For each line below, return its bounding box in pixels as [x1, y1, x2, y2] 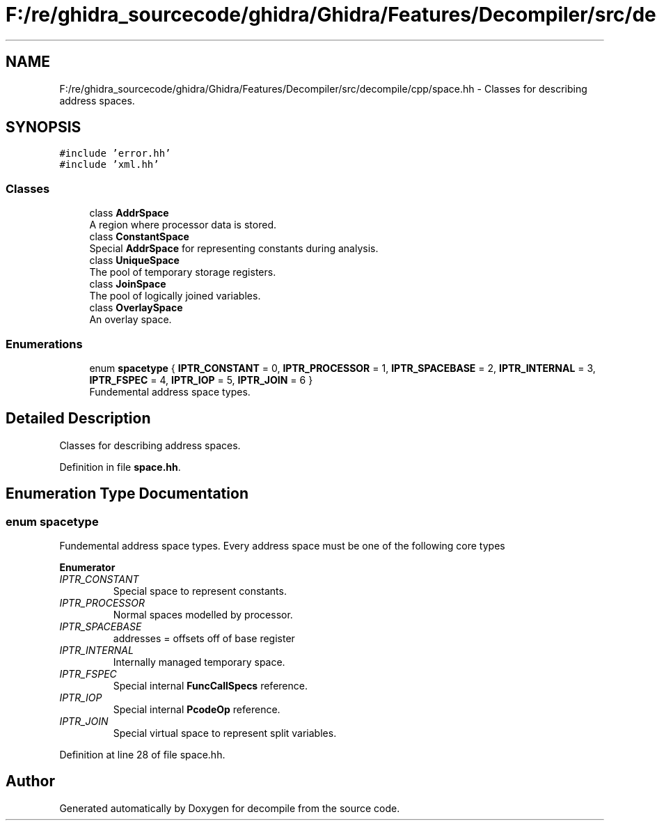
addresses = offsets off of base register [113, 632, 295, 644]
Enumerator [59, 561, 116, 573]
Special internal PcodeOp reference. [113, 703, 280, 715]
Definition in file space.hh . [59, 460, 181, 473]
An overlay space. [89, 313, 172, 326]
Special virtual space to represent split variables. [113, 727, 337, 739]
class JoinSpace [89, 278, 166, 290]
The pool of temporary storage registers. [89, 266, 276, 279]
